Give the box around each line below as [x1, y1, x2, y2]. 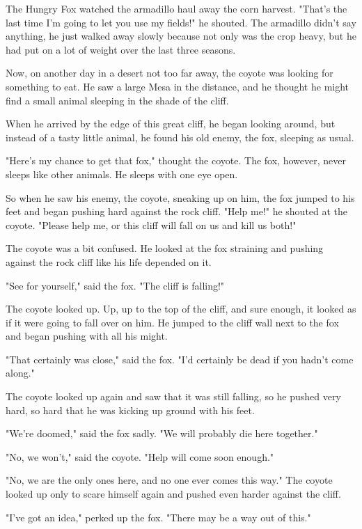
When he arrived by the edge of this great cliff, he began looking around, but [6, 116, 336, 131]
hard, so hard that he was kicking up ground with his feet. [6, 402, 255, 417]
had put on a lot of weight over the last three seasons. [6, 42, 236, 56]
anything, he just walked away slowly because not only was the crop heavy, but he [6, 29, 356, 43]
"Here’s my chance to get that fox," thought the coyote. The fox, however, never [6, 153, 346, 168]
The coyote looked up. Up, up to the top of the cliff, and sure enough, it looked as [6, 301, 356, 316]
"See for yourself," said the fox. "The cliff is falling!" [6, 278, 225, 292]
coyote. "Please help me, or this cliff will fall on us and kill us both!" [6, 217, 297, 232]
